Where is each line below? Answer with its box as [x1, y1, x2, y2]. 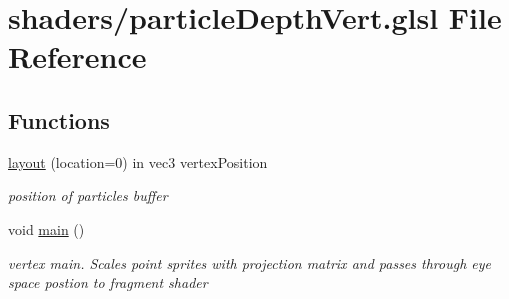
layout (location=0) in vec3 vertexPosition [8, 151, 268, 172]
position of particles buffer [8, 185, 168, 206]
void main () [8, 218, 85, 239]
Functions [8, 104, 110, 135]
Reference [8, 36, 147, 77]
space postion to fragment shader [8, 272, 208, 293]
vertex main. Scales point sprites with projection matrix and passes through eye [8, 252, 491, 273]
